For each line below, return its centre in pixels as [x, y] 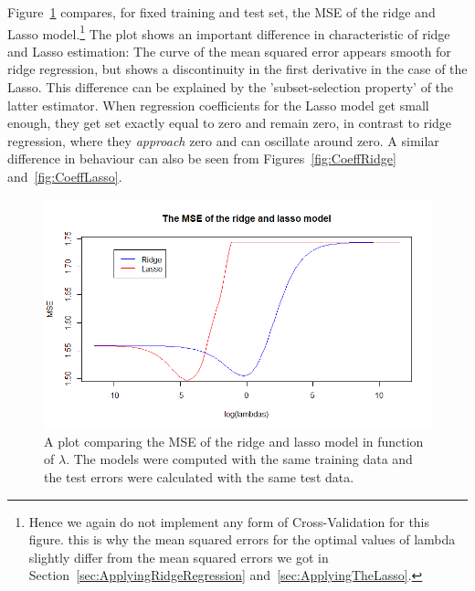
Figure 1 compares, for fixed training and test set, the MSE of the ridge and [222, 12]
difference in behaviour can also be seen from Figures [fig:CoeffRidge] [202, 158]
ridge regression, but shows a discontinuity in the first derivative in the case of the [237, 69]
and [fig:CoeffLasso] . [65, 176]
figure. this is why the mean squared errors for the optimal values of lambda [242, 539]
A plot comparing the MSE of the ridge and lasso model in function [234, 441]
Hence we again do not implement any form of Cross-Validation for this [229, 521]
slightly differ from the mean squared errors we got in [179, 557]
